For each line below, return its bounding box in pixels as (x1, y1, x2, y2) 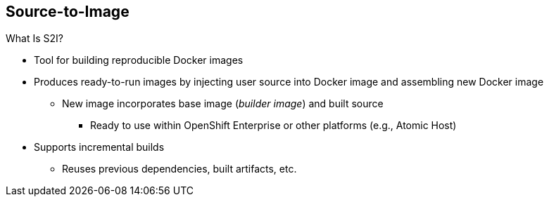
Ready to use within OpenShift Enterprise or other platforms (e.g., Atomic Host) (90, 119, 457, 132)
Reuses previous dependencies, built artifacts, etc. (62, 163, 297, 175)
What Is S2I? (6, 32, 63, 45)
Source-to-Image (6, 3, 130, 20)
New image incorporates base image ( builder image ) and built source (62, 97, 384, 110)
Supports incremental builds (34, 141, 165, 154)
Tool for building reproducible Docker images (34, 54, 244, 67)
